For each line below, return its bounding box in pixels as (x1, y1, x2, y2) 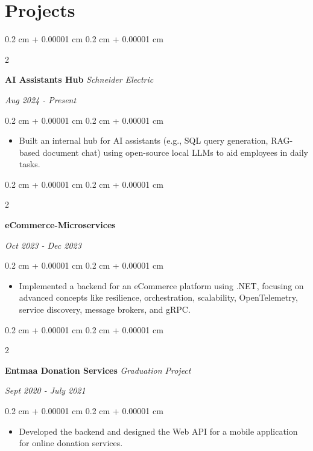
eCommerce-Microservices (5, 219, 116, 231)
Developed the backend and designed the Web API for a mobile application (19, 424, 298, 437)
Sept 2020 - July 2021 (5, 384, 86, 397)
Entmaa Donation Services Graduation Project (5, 363, 191, 376)
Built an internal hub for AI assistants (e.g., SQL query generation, (19, 134, 268, 147)
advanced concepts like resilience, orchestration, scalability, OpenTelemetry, (19, 291, 298, 304)
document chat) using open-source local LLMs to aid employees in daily (42, 146, 308, 158)
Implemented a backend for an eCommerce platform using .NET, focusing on (19, 279, 304, 292)
